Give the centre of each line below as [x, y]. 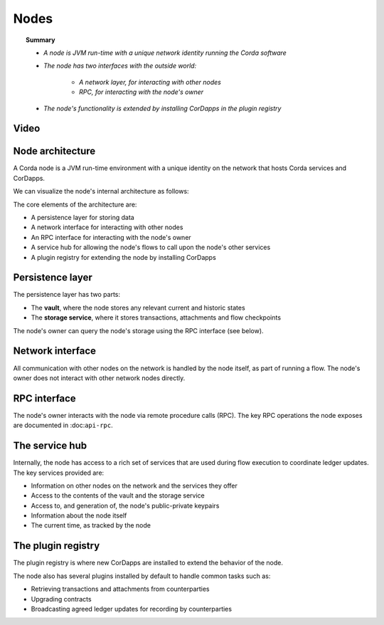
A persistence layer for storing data [82, 217]
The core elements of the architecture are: [75, 204]
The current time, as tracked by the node [91, 525]
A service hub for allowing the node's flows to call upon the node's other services [151, 247]
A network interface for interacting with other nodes [107, 227]
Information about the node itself [79, 515]
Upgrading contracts [61, 599]
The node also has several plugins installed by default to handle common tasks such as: [142, 576]
